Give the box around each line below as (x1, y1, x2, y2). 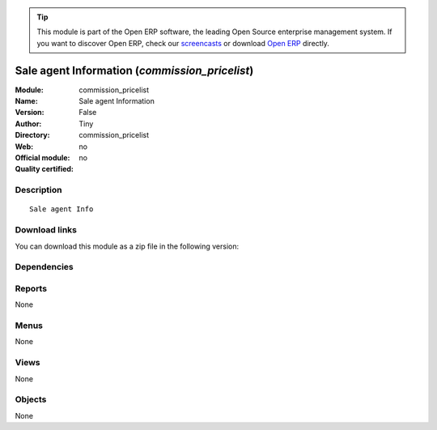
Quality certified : (15, 164, 74, 174)
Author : (15, 118, 42, 129)
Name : (15, 96, 38, 106)
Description (15, 185, 62, 196)
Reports (15, 283, 48, 294)
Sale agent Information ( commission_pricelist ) (15, 63, 254, 77)
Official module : (15, 153, 70, 163)
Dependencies (15, 262, 74, 273)
